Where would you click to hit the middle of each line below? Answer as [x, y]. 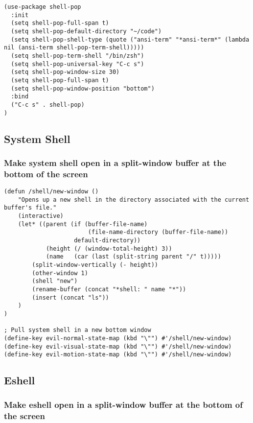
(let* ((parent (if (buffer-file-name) [83, 224]
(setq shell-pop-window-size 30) [65, 72]
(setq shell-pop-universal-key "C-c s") [78, 64]
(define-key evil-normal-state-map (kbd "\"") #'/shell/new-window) [118, 338]
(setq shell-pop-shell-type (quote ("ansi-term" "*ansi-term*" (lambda [130, 39]
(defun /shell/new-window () [51, 192]
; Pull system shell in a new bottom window [78, 330]
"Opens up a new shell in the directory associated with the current [134, 200]
